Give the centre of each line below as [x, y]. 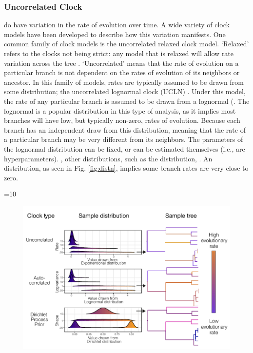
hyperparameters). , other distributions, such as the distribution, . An [108, 158]
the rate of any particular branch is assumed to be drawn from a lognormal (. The [127, 101]
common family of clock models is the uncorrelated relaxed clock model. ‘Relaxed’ [126, 44]
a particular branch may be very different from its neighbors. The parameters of [124, 139]
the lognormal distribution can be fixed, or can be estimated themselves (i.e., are [125, 148]
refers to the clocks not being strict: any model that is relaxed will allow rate [119, 53]
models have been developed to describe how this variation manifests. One [115, 34]
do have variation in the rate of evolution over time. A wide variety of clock [117, 25]
